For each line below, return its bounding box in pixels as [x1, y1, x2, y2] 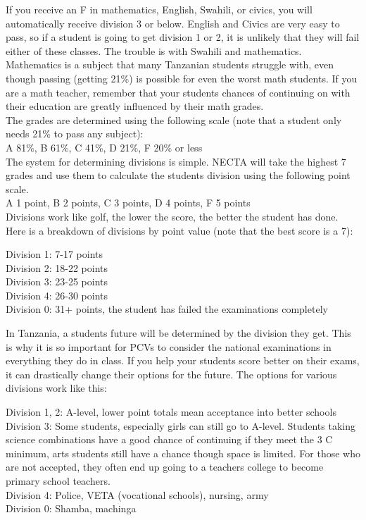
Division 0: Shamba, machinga [6, 501, 137, 516]
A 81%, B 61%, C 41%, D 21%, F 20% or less [6, 140, 203, 154]
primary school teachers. [6, 473, 111, 488]
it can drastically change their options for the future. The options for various [6, 366, 337, 381]
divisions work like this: [6, 380, 107, 395]
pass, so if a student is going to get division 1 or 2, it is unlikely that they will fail [6, 30, 360, 44]
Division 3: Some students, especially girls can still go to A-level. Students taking [6, 418, 355, 433]
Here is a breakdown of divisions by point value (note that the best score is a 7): [6, 223, 353, 237]
